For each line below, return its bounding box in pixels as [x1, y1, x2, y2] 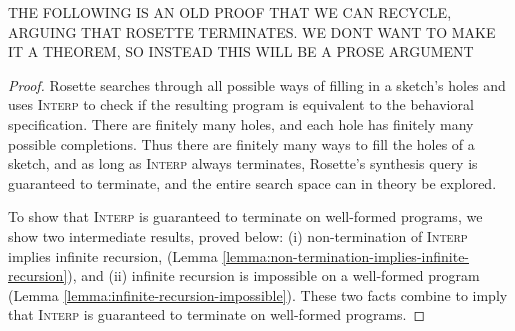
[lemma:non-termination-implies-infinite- [222, 245, 470, 266]
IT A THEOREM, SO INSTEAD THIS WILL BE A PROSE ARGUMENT [8, 41, 474, 62]
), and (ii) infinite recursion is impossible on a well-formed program [67, 265, 480, 286]
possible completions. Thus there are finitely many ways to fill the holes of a [8, 133, 475, 154]
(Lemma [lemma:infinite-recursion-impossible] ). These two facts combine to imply [8, 284, 508, 305]
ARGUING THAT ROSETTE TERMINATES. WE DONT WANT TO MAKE [8, 21, 496, 42]
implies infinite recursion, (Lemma [8, 245, 218, 266]
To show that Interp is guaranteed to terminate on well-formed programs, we [8, 206, 483, 227]
